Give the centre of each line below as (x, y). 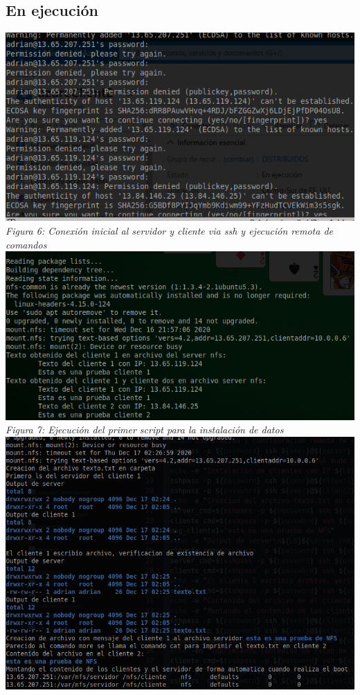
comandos (26, 244)
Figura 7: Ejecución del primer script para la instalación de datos (145, 430)
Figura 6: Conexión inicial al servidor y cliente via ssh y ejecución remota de (170, 230)
